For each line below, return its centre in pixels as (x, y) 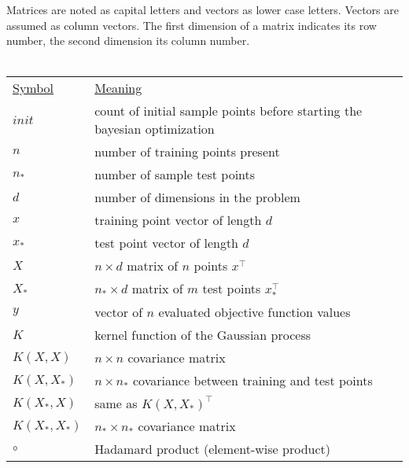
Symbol (33, 88)
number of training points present (187, 152)
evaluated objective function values (254, 312)
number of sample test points (175, 175)
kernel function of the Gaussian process (203, 335)
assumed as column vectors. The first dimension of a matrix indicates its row (192, 25)
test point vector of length (167, 243)
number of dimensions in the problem (197, 197)
